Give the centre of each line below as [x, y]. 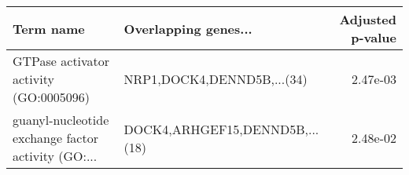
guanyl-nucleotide [61, 120]
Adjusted [368, 19]
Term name [49, 28]
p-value [374, 37]
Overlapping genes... [188, 28]
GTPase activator [61, 61]
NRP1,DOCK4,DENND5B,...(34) [216, 79]
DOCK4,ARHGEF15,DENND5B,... [221, 129]
